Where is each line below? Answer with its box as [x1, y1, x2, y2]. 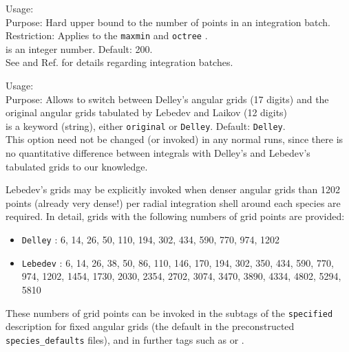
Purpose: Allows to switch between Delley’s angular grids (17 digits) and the [6, 91, 329, 106]
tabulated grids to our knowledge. [6, 159, 148, 173]
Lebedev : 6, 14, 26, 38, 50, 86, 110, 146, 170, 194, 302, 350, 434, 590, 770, [21, 255, 334, 269]
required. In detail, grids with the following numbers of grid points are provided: [6, 209, 345, 223]
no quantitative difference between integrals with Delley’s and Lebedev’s [6, 146, 310, 160]
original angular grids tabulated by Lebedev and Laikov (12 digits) [6, 105, 288, 120]
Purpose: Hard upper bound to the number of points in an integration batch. [6, 14, 330, 29]
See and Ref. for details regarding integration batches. [6, 55, 233, 69]
